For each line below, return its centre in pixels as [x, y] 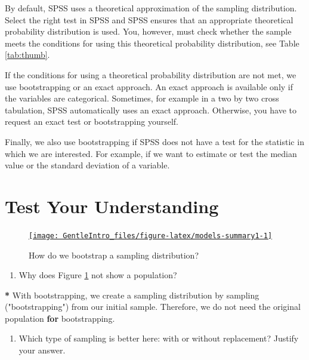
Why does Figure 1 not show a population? [98, 275]
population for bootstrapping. [60, 318]
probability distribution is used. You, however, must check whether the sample [148, 31]
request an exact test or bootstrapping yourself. [92, 121]
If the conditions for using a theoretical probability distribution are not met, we [151, 74]
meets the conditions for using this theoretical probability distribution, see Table [152, 43]
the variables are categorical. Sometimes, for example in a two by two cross [142, 98]
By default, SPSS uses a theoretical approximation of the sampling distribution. [151, 8]
